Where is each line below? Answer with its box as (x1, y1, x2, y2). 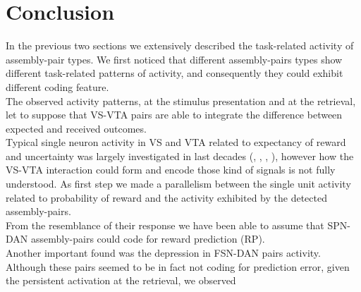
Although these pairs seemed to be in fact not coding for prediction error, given (6, 259, 350, 274)
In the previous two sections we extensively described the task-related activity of (6, 38, 354, 53)
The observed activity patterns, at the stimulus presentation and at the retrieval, (6, 93, 356, 108)
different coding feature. (6, 79, 109, 94)
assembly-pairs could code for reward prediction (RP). (30, 231, 265, 246)
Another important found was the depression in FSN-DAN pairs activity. (6, 245, 321, 260)
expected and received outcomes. (6, 121, 147, 135)
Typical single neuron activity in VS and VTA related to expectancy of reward (6, 135, 346, 150)
